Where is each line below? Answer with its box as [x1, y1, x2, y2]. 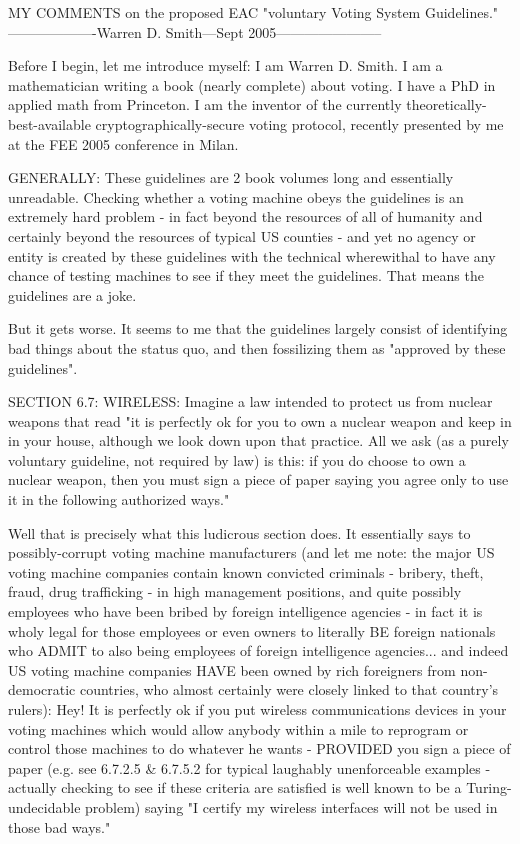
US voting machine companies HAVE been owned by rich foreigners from [8, 659, 456, 680]
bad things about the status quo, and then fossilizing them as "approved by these [8, 337, 506, 358]
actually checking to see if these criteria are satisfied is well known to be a [8, 777, 462, 798]
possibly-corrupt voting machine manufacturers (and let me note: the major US [8, 542, 495, 563]
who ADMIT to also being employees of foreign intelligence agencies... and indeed [8, 640, 509, 661]
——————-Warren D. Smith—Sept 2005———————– [8, 21, 382, 42]
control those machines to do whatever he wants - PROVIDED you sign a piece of [8, 738, 511, 759]
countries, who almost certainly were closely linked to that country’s [79, 679, 499, 700]
